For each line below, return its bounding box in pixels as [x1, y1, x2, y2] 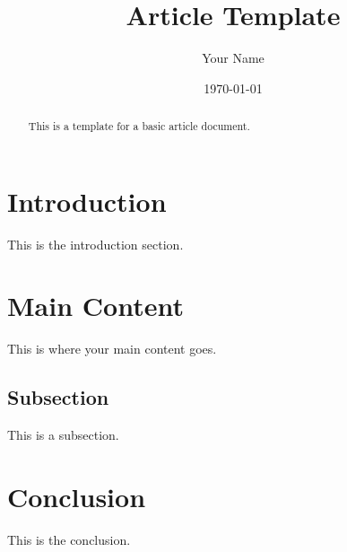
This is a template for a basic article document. [28, 118, 250, 134]
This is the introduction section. [7, 234, 184, 253]
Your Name [202, 48, 265, 67]
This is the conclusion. [7, 530, 131, 548]
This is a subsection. [7, 425, 119, 444]
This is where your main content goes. [7, 339, 217, 358]
